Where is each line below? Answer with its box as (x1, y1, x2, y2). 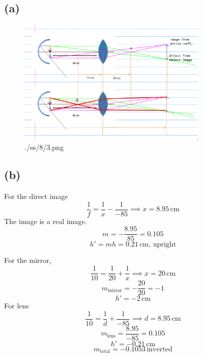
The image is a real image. (4, 215, 87, 226)
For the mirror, (4, 255, 52, 265)
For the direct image (4, 191, 68, 202)
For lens (4, 300, 29, 311)
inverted (146, 345, 173, 353)
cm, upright (139, 241, 176, 249)
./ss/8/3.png (25, 142, 64, 152)
